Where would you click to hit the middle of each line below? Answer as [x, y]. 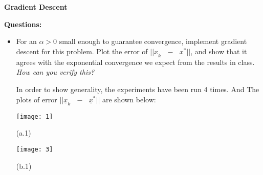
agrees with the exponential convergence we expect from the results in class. [135, 62]
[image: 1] [35, 116]
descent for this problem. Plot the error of [82, 51]
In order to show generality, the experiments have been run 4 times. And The [138, 89]
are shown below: [129, 99]
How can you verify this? [55, 72]
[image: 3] [35, 149]
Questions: [23, 24]
